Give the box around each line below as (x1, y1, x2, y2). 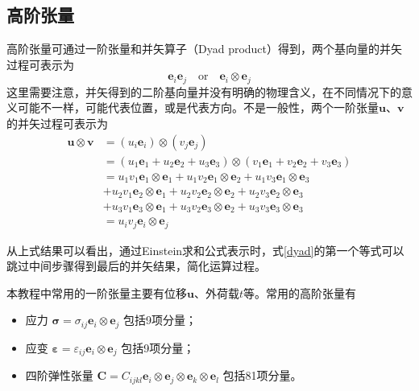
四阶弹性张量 (25, 367, 93, 384)
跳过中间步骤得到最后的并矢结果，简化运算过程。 (6, 257, 266, 274)
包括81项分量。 (222, 367, 302, 384)
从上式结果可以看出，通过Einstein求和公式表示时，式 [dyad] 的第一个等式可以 (6, 241, 404, 258)
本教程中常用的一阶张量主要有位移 (6, 284, 187, 301)
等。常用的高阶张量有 (243, 284, 357, 301)
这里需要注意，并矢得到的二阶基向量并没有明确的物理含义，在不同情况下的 (6, 83, 401, 100)
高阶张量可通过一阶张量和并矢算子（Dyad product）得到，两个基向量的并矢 (6, 40, 403, 57)
